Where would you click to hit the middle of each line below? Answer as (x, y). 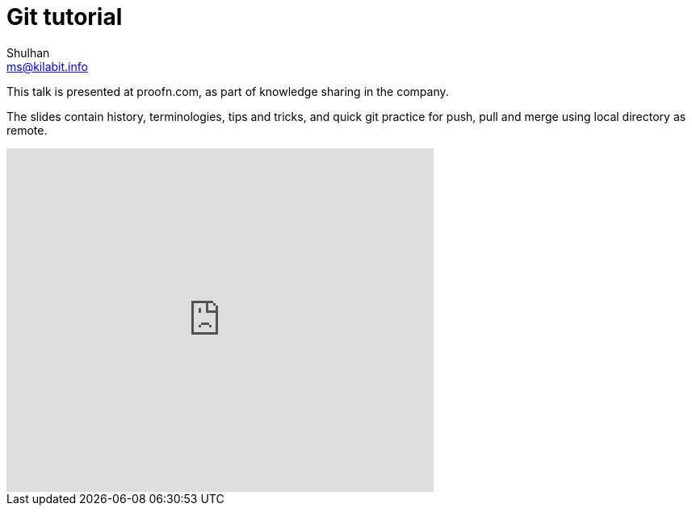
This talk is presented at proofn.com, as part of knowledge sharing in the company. (228, 91)
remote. (27, 130)
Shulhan (28, 52)
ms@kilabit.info (47, 66)
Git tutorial (65, 17)
